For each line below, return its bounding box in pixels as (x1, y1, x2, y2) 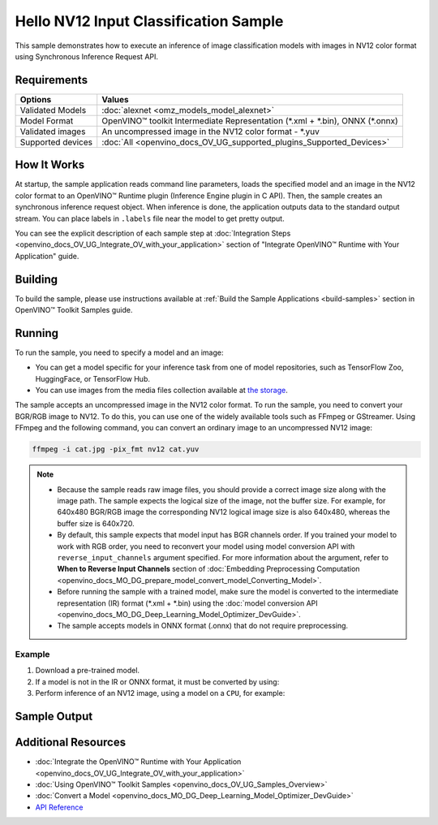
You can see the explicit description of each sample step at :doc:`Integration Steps (15, 228, 291, 238)
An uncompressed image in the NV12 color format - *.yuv (101, 126, 320, 137)
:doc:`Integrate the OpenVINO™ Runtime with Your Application (35, 757, 242, 767)
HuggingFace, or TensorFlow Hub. (35, 374, 150, 383)
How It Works (15, 158, 85, 172)
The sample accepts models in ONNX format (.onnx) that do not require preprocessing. (57, 621, 349, 631)
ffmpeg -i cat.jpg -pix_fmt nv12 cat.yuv (32, 445, 200, 454)
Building (15, 272, 58, 286)
